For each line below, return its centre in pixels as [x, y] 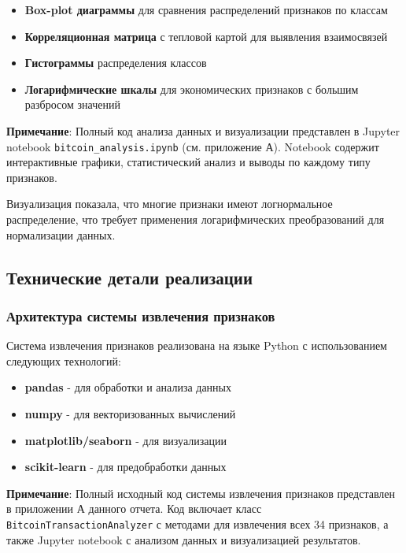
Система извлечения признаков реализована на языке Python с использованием [197, 345]
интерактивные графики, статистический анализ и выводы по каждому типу [188, 162]
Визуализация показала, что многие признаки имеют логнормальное [170, 204]
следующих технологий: [64, 360]
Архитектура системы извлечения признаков [141, 315]
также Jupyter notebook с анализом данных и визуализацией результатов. [184, 539]
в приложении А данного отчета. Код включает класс [134, 508]
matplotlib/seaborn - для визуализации [125, 440]
